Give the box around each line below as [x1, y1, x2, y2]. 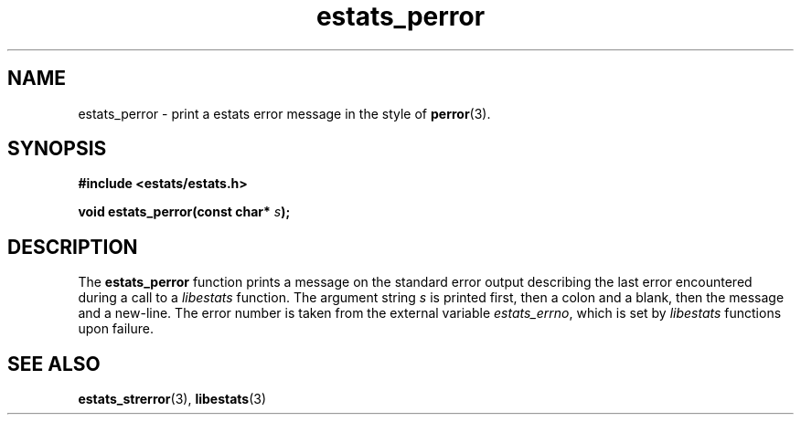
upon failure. [78, 321, 154, 337]
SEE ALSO [7, 352, 101, 375]
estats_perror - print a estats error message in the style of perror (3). [78, 105, 491, 121]
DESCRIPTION [7, 235, 138, 258]
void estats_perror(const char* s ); [78, 204, 291, 220]
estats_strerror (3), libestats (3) [78, 391, 267, 407]
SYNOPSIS [7, 137, 107, 161]
